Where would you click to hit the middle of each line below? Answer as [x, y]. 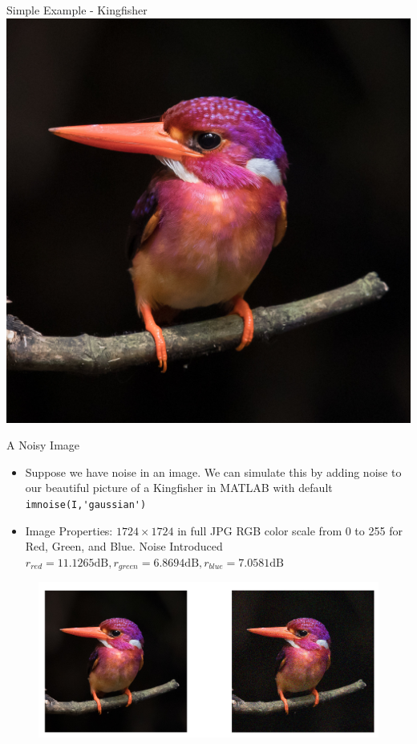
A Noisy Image [43, 445]
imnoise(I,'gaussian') [86, 504]
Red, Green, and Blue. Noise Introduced [124, 546]
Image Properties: [69, 530]
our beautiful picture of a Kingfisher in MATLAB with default [179, 488]
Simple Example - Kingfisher [77, 10]
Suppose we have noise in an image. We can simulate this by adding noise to [213, 472]
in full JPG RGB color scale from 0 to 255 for [290, 530]
